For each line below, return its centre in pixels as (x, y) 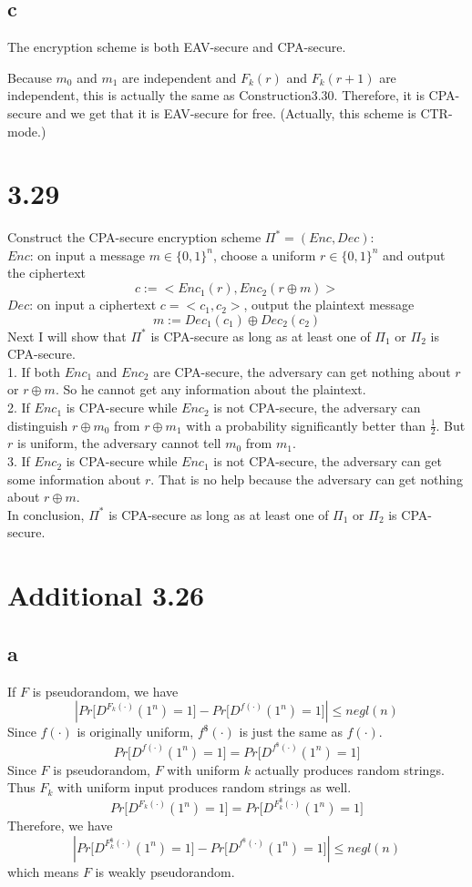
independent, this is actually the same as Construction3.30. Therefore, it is (216, 95)
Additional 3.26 (106, 595)
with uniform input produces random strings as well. (205, 787)
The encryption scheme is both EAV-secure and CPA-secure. (177, 47)
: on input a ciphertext (93, 305)
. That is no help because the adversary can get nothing (307, 479)
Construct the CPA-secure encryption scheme (134, 237)
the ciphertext (46, 273)
